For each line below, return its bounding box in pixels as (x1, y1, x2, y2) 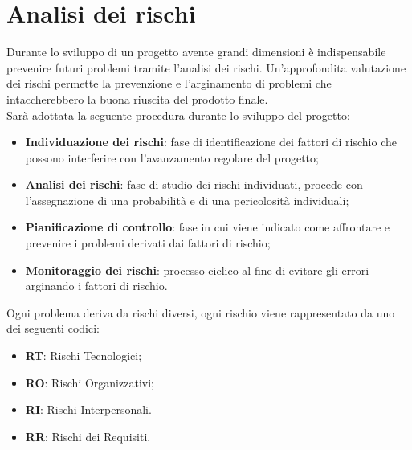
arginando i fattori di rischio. (25, 277, 168, 294)
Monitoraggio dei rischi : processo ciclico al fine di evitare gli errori (25, 261, 369, 278)
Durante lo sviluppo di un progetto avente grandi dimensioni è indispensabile (6, 43, 386, 60)
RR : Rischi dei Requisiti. (25, 427, 151, 444)
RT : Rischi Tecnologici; (25, 347, 142, 364)
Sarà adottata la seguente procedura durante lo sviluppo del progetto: (6, 106, 350, 123)
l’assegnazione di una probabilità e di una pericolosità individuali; (25, 191, 349, 208)
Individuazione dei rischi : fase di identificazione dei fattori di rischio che (25, 133, 397, 150)
